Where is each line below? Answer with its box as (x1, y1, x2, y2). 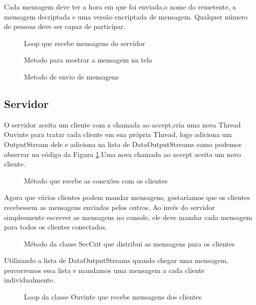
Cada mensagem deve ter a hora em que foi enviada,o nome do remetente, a (4, 1, 236, 11)
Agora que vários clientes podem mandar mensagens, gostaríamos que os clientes (4, 192, 251, 202)
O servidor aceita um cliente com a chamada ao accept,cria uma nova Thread (4, 119, 241, 129)
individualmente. (4, 274, 55, 285)
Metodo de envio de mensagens (24, 71, 119, 81)
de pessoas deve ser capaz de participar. (4, 21, 126, 31)
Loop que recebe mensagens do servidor (24, 37, 145, 48)
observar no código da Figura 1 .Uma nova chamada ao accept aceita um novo (4, 148, 241, 159)
